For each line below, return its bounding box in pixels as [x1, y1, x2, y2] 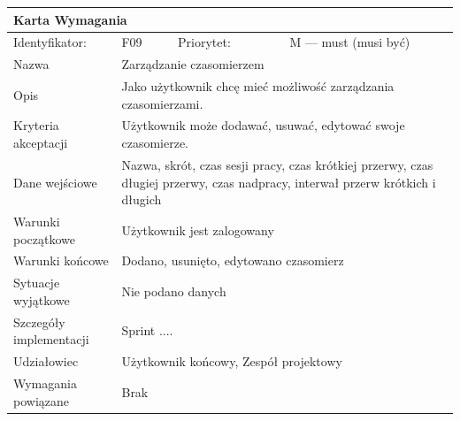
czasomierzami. [121, 94, 203, 112]
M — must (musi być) [289, 33, 410, 51]
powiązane [13, 391, 69, 410]
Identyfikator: [13, 33, 87, 51]
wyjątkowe [13, 290, 70, 309]
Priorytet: [178, 33, 231, 51]
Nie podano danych [121, 282, 226, 301]
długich [121, 190, 162, 209]
